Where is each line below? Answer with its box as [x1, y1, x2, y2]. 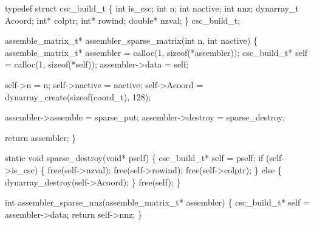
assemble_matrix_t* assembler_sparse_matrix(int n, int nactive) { [5, 34, 258, 47]
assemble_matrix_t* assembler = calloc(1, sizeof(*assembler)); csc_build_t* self [5, 46, 308, 58]
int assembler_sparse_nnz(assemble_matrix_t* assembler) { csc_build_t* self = [5, 196, 310, 209]
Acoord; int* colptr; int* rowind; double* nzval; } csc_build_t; [5, 13, 241, 26]
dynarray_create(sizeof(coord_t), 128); [5, 90, 151, 103]
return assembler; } [5, 131, 77, 144]
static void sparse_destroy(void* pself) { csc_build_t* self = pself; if [5, 151, 264, 164]
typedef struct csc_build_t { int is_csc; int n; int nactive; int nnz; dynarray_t [5, 2, 299, 14]
